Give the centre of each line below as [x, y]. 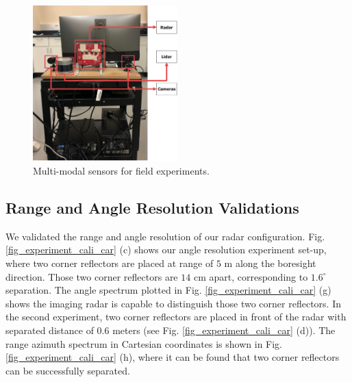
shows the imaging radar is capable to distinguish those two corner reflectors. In [173, 303]
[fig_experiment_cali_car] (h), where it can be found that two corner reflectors [173, 357]
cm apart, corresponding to [251, 276]
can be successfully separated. [68, 370]
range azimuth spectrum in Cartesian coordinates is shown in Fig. [144, 343]
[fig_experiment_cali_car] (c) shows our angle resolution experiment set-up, [166, 250]
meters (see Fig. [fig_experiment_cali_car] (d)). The [224, 330]
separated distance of [50, 330]
